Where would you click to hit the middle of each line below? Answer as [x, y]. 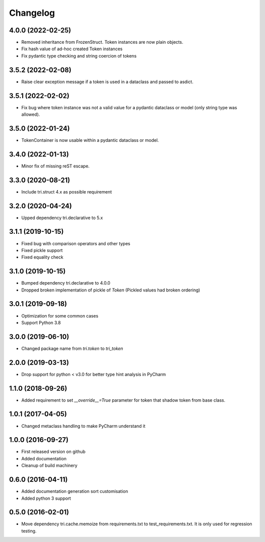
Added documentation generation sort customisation [75, 491]
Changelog [32, 13]
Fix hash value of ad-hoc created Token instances [72, 49]
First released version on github [53, 452]
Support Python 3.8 [41, 322]
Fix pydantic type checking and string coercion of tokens [79, 56]
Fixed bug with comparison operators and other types [76, 243]
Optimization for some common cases [60, 316]
